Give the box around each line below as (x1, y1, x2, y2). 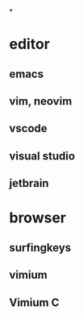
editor (9, 35, 51, 53)
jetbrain (9, 176, 49, 190)
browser (9, 209, 67, 227)
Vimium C (9, 296, 60, 309)
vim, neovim (9, 94, 73, 108)
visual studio (9, 149, 76, 163)
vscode (9, 122, 48, 135)
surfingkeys (9, 241, 72, 255)
